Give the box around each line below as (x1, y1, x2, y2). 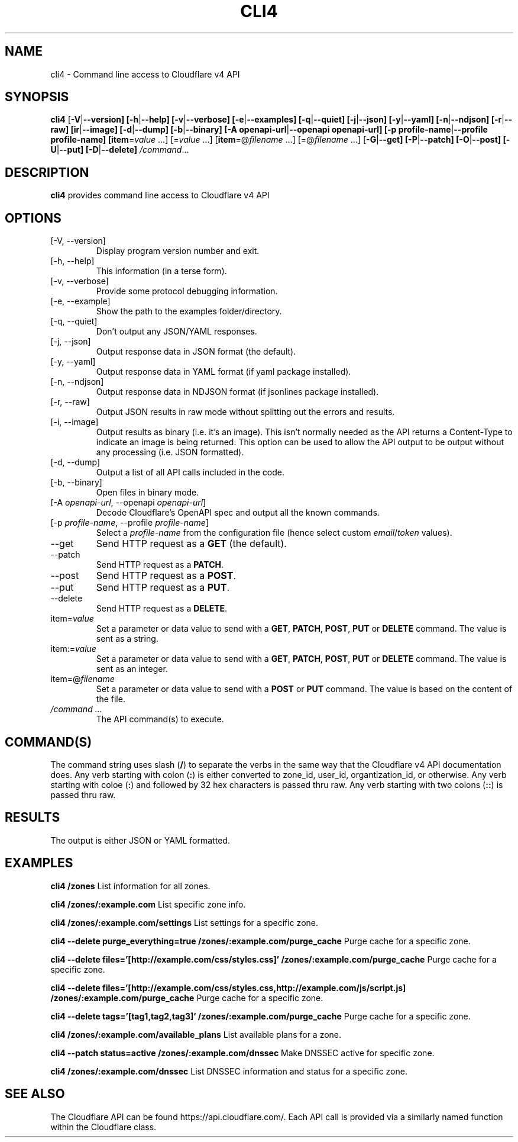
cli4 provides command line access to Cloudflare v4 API (50, 190, 270, 201)
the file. (96, 694, 125, 704)
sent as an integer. (96, 664, 168, 674)
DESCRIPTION (5, 165, 89, 180)
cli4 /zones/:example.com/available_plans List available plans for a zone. (50, 1029, 342, 1040)
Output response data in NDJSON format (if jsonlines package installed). (96, 387, 379, 397)
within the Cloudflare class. (50, 1121, 157, 1132)
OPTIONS (5, 210, 61, 226)
